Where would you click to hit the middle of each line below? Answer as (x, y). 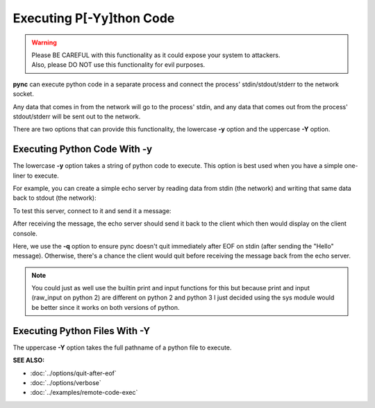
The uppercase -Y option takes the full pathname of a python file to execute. (122, 347)
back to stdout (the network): (55, 198)
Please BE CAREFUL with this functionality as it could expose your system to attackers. (156, 55)
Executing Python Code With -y (83, 149)
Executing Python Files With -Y (82, 331)
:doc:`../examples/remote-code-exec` (84, 393)
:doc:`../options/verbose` (66, 382)
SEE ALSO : (29, 360)
